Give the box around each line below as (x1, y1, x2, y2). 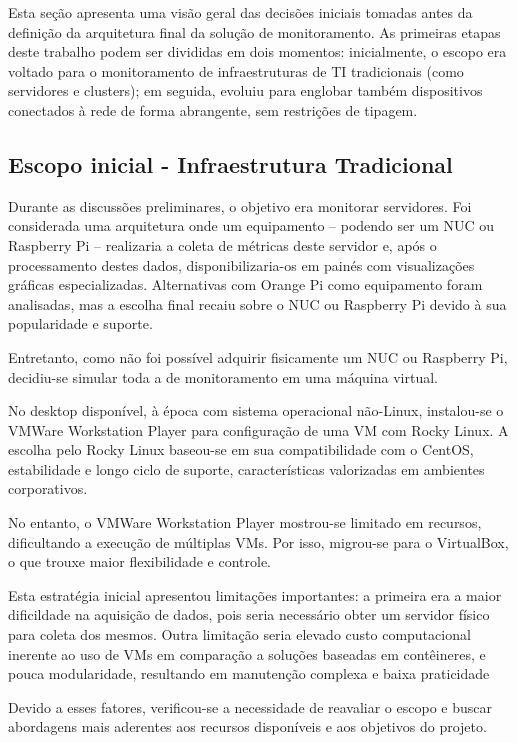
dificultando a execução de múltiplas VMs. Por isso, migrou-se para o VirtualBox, (8, 531, 509, 552)
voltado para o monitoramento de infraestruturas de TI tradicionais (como (8, 60, 464, 81)
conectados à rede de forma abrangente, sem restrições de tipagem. (8, 99, 418, 120)
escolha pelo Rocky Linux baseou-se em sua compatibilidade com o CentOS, (8, 439, 474, 460)
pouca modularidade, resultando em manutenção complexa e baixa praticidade (8, 663, 490, 684)
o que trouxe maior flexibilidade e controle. (8, 551, 272, 572)
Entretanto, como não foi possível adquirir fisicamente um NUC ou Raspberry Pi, (8, 346, 508, 367)
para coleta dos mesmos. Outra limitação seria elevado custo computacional (8, 624, 471, 645)
